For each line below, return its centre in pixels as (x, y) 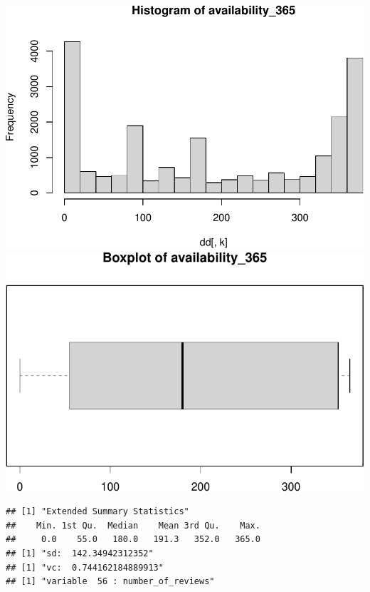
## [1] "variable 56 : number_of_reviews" (110, 582)
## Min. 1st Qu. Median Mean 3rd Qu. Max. (133, 525)
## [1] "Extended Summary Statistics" (97, 512)
